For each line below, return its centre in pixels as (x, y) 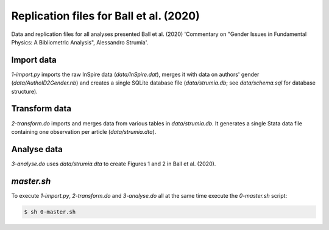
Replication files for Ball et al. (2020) (106, 16)
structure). (24, 91)
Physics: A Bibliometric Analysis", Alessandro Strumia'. (80, 42)
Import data (34, 60)
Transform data (41, 109)
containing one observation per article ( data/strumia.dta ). (84, 131)
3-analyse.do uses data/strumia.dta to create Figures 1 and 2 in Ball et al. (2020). (114, 164)
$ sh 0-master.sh (50, 212)
